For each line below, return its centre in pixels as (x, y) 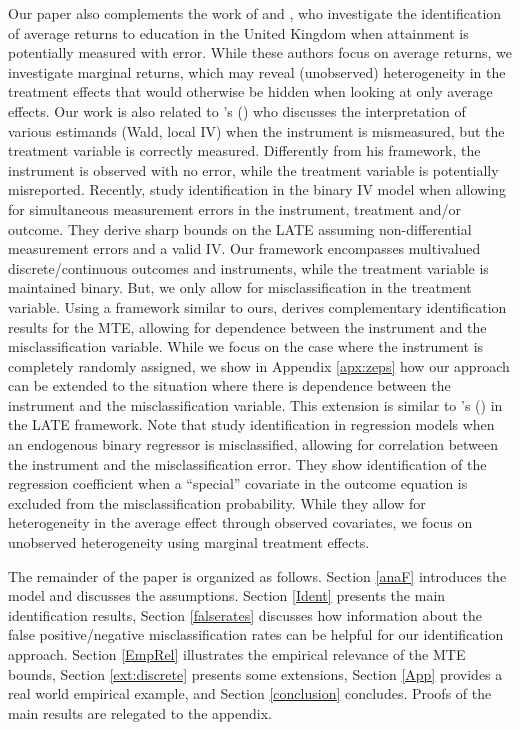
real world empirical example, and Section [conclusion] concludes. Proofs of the (250, 693)
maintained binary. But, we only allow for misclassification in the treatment (240, 287)
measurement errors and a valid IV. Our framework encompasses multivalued (244, 248)
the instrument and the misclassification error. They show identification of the (247, 463)
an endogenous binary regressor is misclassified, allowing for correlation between (253, 444)
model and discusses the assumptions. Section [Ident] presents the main (227, 595)
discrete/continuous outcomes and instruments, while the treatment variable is (248, 267)
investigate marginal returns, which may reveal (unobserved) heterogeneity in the (257, 71)
